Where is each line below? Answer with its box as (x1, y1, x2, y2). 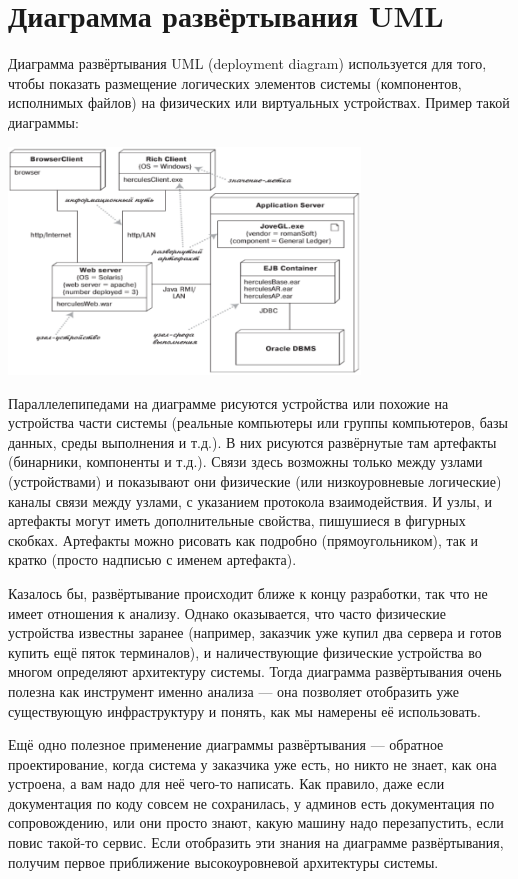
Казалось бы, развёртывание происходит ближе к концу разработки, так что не (8, 582, 488, 603)
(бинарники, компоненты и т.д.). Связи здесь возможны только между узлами (8, 451, 483, 472)
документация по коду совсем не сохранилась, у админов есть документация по (8, 792, 495, 813)
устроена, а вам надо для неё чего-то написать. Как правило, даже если (8, 773, 445, 794)
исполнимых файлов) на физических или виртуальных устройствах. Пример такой (8, 92, 510, 113)
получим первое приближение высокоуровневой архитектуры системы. (8, 851, 439, 872)
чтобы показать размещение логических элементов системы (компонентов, (8, 72, 462, 93)
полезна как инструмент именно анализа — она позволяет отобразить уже (8, 680, 460, 701)
